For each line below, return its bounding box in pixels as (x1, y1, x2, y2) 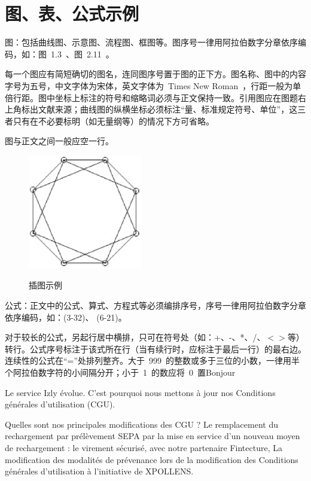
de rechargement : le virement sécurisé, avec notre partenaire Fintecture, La (5, 441, 282, 453)
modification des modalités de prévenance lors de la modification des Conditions (5, 453, 298, 465)
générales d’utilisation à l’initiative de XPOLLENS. (5, 465, 194, 477)
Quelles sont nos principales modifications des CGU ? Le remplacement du (5, 418, 278, 430)
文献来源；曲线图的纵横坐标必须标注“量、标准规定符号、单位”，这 (38, 103, 298, 115)
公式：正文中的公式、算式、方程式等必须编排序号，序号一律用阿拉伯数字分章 (5, 299, 306, 312)
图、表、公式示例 (5, 1, 139, 26)
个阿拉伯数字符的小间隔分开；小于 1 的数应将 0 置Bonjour (5, 366, 236, 378)
